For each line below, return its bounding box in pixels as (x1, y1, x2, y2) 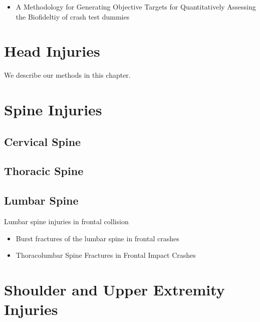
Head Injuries (4, 41, 100, 61)
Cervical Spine (4, 133, 81, 149)
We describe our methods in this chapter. (4, 70, 131, 80)
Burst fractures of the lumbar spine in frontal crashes (16, 233, 179, 243)
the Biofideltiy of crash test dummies (16, 11, 130, 22)
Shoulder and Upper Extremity (4, 279, 225, 300)
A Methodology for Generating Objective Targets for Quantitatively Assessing (16, 2, 256, 12)
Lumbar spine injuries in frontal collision (4, 216, 129, 227)
